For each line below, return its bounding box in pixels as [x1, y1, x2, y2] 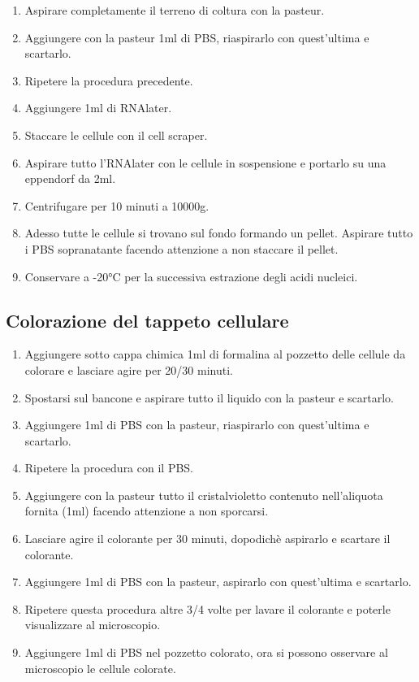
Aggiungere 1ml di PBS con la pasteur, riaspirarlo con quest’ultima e [24, 416, 369, 433]
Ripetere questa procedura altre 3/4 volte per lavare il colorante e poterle [24, 600, 391, 617]
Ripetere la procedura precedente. [24, 72, 193, 89]
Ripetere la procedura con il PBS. [24, 459, 194, 476]
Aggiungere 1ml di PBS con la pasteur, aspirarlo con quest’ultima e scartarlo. [24, 573, 412, 590]
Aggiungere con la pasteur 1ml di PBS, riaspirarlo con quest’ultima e [24, 28, 369, 46]
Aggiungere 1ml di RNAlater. [24, 99, 172, 116]
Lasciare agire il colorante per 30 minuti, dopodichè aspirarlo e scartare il [24, 530, 391, 547]
